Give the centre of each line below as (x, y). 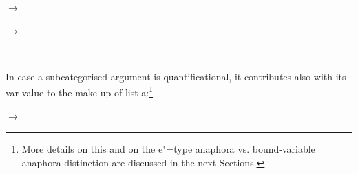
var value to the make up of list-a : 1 (80, 91)
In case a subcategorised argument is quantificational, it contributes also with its (176, 76)
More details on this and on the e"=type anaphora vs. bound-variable (168, 149)
